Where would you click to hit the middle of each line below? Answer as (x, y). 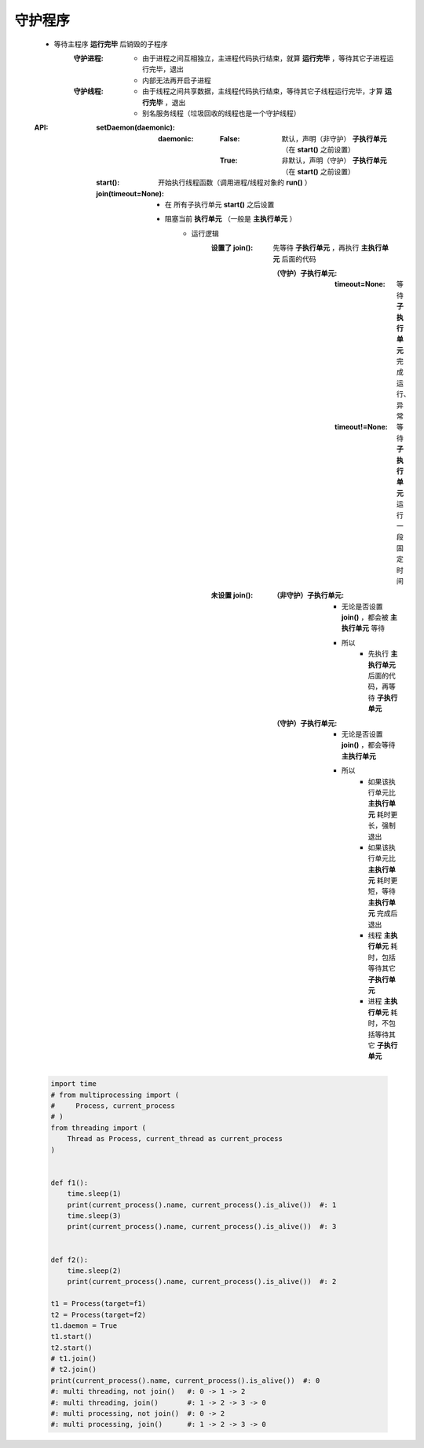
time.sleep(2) (94, 1271)
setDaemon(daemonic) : (136, 128)
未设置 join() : (232, 595)
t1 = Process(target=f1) (99, 1304)
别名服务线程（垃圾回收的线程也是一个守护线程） (221, 113)
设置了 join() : (232, 248)
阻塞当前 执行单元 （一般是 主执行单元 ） (231, 219)
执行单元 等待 (363, 628)
